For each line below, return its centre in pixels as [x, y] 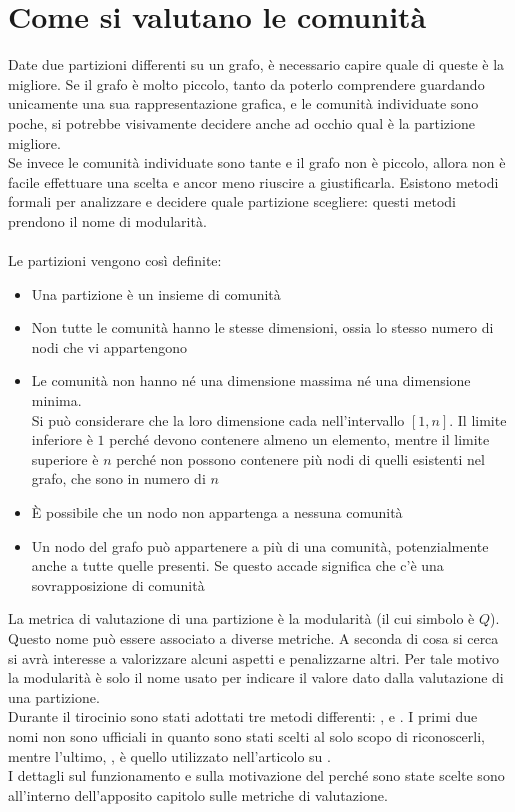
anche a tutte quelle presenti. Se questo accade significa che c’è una [237, 565]
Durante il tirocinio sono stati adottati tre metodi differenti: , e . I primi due [243, 716]
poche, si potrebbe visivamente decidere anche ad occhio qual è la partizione [241, 122]
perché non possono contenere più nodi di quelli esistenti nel [300, 458]
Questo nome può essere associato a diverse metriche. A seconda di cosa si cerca [253, 637]
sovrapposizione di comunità [118, 584]
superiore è [65, 458]
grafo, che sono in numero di [118, 478]
